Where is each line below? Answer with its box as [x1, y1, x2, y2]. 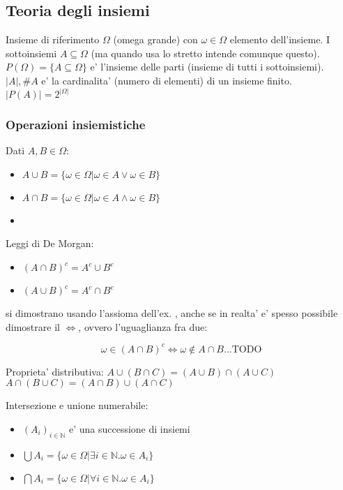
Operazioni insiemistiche [6, 115, 146, 133]
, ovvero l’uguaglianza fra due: [78, 319, 208, 334]
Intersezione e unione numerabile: [6, 398, 148, 413]
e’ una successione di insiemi [68, 421, 190, 436]
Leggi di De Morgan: [6, 236, 94, 251]
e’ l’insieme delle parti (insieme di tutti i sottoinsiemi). [90, 59, 324, 74]
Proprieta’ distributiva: [6, 364, 104, 378]
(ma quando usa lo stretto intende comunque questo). [91, 45, 320, 60]
